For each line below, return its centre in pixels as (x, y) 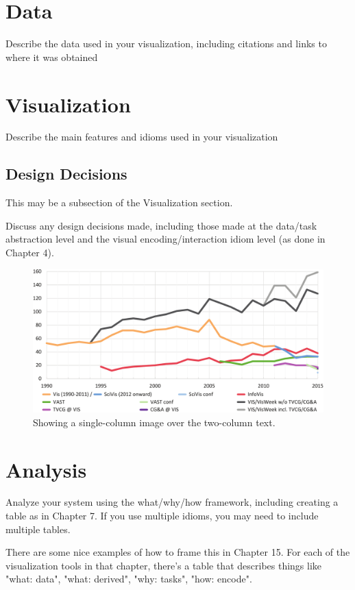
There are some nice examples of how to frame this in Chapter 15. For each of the (178, 552)
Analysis (46, 469)
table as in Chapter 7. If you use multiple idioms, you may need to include (162, 516)
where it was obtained (52, 57)
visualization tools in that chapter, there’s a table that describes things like (164, 565)
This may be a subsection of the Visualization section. (119, 202)
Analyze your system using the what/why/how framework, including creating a (172, 502)
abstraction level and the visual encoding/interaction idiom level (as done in (166, 239)
